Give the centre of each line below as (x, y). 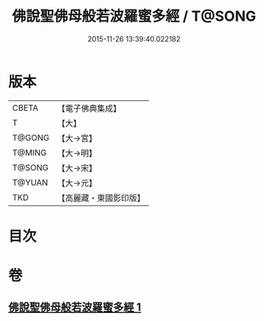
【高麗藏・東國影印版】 (101, 198)
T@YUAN (30, 182)
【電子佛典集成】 (89, 108)
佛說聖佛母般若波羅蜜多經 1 (75, 307)
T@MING (30, 152)
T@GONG (31, 138)
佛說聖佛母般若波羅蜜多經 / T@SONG (134, 16)
